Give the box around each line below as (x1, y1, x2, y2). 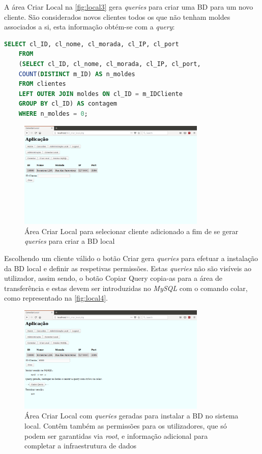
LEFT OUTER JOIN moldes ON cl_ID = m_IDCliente (18, 90, 183, 98)
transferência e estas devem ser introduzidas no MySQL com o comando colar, (4, 282, 248, 293)
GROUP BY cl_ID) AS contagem (18, 100, 117, 108)
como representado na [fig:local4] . (4, 293, 108, 303)
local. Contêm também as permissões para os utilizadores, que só (24, 420, 227, 431)
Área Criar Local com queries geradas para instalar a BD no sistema (24, 410, 239, 421)
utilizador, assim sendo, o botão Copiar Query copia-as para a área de (4, 273, 223, 283)
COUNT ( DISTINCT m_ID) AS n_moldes (18, 70, 135, 78)
